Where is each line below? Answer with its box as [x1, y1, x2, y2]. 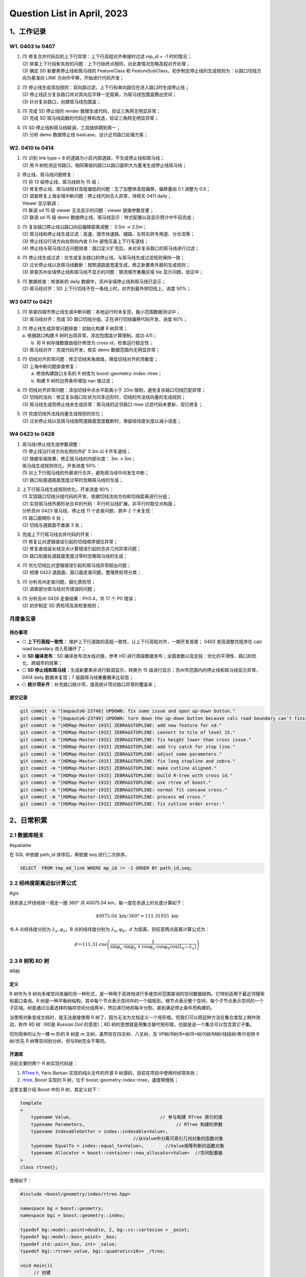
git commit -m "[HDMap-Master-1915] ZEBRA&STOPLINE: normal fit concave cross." [20, 787, 227, 793]
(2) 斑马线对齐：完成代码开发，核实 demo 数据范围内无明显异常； [22, 347, 160, 353]
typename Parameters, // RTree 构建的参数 [31, 1121, 223, 1127]
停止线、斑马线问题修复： [22, 172, 76, 178]
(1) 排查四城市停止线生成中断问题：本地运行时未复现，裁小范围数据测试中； [22, 309, 181, 315]
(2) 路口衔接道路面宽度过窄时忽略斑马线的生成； [22, 477, 123, 483]
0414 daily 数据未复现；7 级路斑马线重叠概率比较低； [22, 674, 134, 680]
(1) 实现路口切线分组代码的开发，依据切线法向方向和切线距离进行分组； [22, 493, 172, 500]
